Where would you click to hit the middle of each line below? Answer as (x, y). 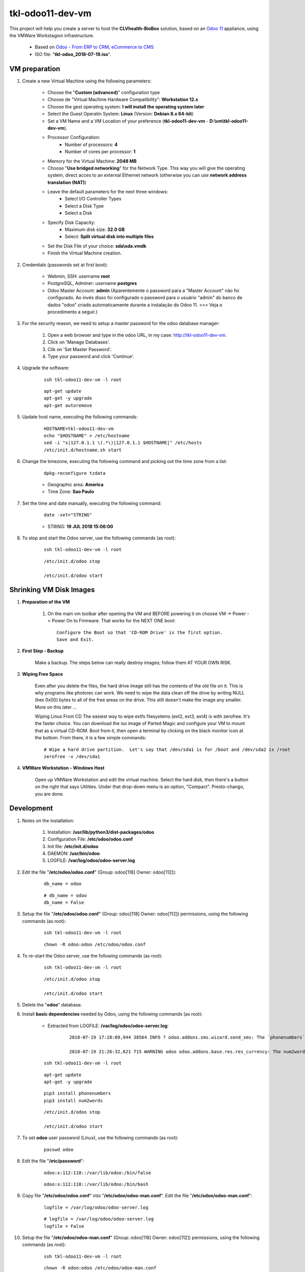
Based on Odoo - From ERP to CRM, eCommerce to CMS (94, 47)
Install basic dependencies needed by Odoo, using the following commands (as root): (112, 1014)
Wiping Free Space (42, 674)
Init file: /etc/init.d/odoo (73, 846)
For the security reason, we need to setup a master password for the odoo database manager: (121, 324)
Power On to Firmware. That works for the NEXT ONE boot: (114, 621)
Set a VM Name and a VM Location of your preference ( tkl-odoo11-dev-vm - (128, 121)
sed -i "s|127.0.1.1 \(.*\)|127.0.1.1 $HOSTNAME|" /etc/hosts (123, 443)
